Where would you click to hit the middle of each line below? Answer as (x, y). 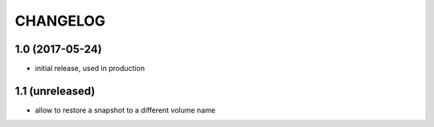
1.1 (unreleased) (55, 91)
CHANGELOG (60, 21)
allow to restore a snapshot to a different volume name (125, 110)
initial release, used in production (90, 69)
